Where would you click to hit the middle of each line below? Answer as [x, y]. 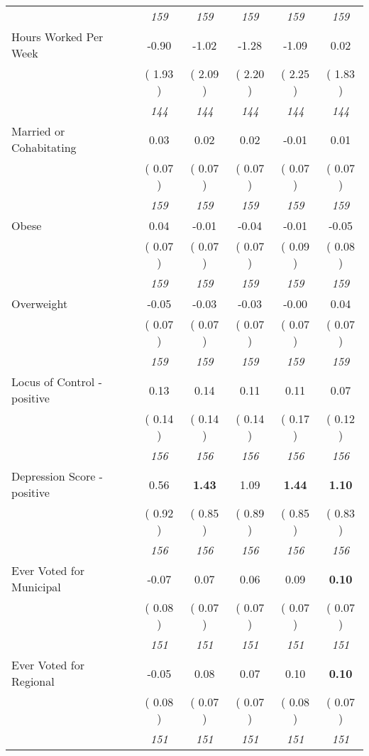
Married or [38, 131]
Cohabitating [44, 147]
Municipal [36, 587]
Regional [33, 681]
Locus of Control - [57, 382]
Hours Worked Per [57, 37]
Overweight [40, 303]
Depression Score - [57, 476]
